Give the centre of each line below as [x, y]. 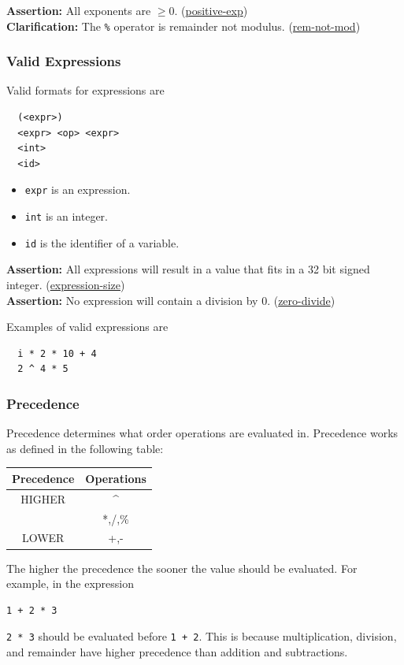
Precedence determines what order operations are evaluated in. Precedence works [202, 433]
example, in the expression [70, 583]
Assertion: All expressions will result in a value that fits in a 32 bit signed [188, 269]
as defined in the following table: [85, 448]
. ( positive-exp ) [211, 10]
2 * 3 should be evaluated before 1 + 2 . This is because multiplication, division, [202, 636]
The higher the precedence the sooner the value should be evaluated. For [182, 568]
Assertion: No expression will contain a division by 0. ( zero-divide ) [171, 300]
